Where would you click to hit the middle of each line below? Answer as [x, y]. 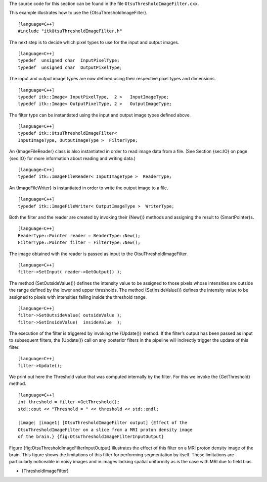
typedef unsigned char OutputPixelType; [70, 67]
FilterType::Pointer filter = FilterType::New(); [79, 242]
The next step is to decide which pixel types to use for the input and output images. [94, 42]
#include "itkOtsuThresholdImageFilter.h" [70, 31]
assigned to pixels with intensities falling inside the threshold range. [78, 297]
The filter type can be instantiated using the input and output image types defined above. [100, 115]
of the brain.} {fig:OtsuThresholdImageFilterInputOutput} [91, 437]
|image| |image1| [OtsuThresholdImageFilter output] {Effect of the [103, 423]
